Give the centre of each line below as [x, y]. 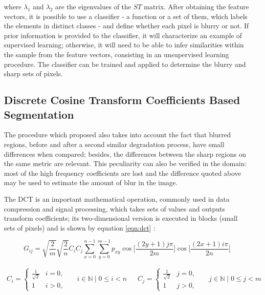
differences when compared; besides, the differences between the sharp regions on [125, 154]
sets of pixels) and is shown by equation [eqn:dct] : [80, 227]
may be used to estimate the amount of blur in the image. [91, 182]
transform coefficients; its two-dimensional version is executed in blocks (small [121, 218]
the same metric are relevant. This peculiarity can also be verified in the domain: [125, 163]
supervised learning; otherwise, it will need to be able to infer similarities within [124, 45]
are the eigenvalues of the [93, 6]
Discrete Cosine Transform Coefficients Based [122, 100]
